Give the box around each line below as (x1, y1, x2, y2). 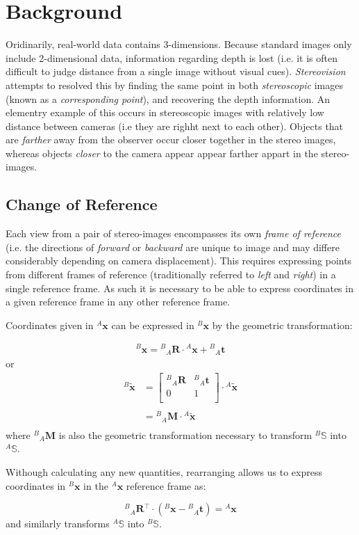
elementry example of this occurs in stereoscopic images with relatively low (6, 105, 324, 120)
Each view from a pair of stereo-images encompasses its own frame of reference (6, 226, 341, 241)
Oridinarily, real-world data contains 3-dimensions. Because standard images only (6, 37, 352, 51)
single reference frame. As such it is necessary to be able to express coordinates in (6, 280, 353, 295)
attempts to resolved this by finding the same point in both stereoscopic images (6, 77, 343, 92)
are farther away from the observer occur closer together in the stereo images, (6, 132, 336, 147)
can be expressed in (111, 317, 194, 332)
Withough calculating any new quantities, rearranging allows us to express (6, 465, 322, 479)
